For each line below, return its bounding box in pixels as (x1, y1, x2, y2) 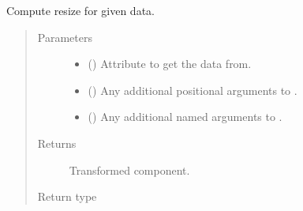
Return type (37, 188, 97, 205)
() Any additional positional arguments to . (88, 81, 297, 98)
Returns (37, 134, 77, 151)
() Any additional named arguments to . (88, 108, 282, 125)
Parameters (37, 28, 92, 45)
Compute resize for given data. (6, 2, 155, 18)
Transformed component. (69, 161, 190, 178)
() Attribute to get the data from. (88, 55, 252, 72)
